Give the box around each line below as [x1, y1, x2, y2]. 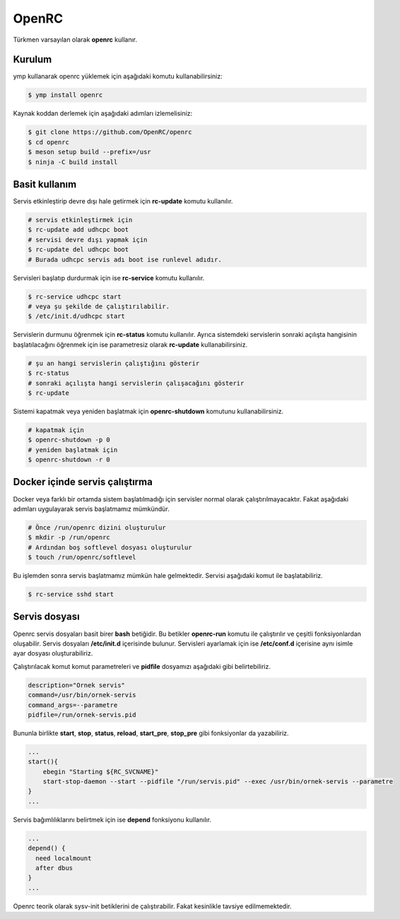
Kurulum [13, 54, 52, 66]
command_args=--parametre [28, 701, 118, 709]
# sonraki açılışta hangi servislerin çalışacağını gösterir [28, 379, 245, 387]
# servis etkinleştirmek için [28, 216, 133, 224]
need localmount [35, 854, 92, 862]
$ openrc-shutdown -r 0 [28, 456, 111, 464]
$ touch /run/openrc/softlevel [28, 553, 137, 562]
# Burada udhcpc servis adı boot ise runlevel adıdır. [28, 255, 222, 263]
